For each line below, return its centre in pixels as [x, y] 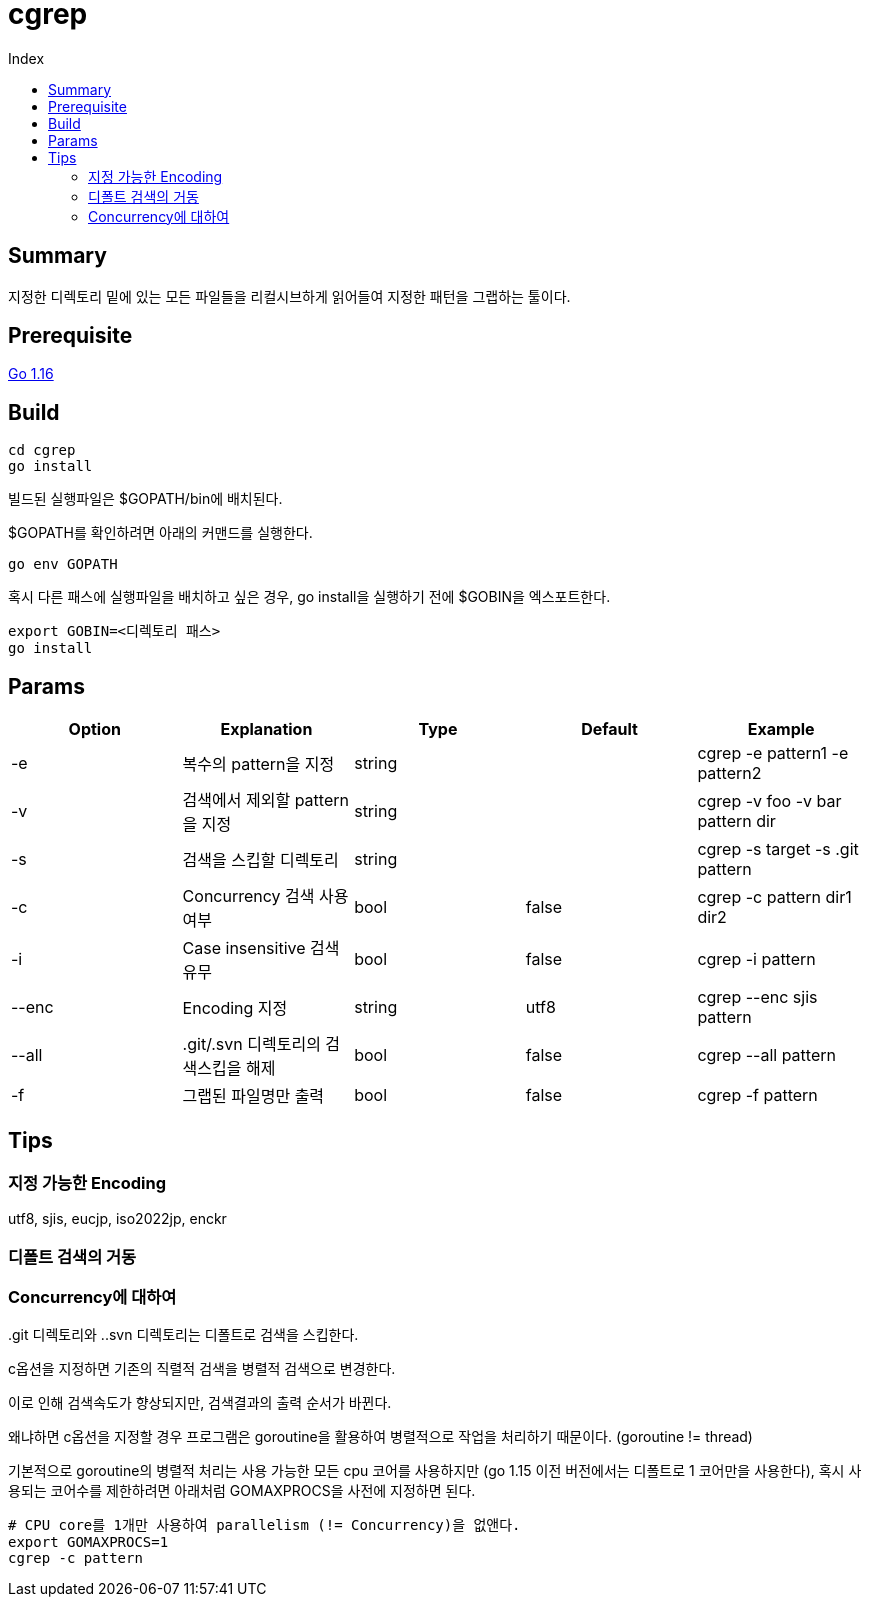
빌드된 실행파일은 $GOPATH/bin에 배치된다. [145, 499]
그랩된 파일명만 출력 [253, 1096]
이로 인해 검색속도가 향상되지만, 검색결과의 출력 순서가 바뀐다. [200, 1403]
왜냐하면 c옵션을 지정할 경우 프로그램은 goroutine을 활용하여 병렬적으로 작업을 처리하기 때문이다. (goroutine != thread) [380, 1437]
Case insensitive [244, 948]
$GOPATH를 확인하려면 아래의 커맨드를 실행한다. [160, 533]
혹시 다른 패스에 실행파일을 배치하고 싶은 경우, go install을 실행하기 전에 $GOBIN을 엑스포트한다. [309, 597]
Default [609, 729]
